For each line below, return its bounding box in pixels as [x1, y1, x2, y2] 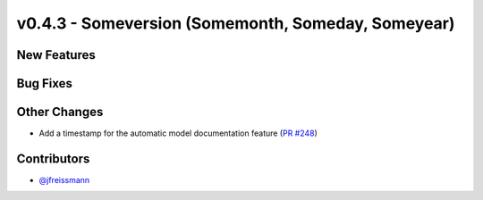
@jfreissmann [38, 175, 90, 185]
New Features [16, 47, 96, 62]
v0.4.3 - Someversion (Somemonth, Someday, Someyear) [16, 13, 455, 33]
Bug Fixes [16, 76, 73, 91]
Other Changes [16, 104, 104, 120]
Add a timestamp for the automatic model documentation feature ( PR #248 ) [38, 128, 318, 138]
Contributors [16, 151, 90, 166]
